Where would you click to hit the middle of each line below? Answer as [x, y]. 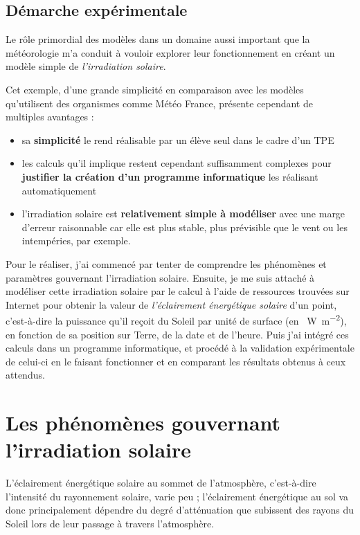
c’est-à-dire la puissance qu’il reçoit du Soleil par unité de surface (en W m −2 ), [176, 319]
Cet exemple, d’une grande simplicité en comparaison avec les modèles [155, 89]
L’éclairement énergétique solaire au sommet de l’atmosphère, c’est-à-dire [161, 483]
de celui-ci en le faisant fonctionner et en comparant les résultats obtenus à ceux [176, 361]
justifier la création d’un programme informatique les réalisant [170, 176]
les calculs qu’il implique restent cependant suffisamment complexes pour [177, 163]
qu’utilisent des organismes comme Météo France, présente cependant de [159, 103]
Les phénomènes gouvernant [143, 423]
